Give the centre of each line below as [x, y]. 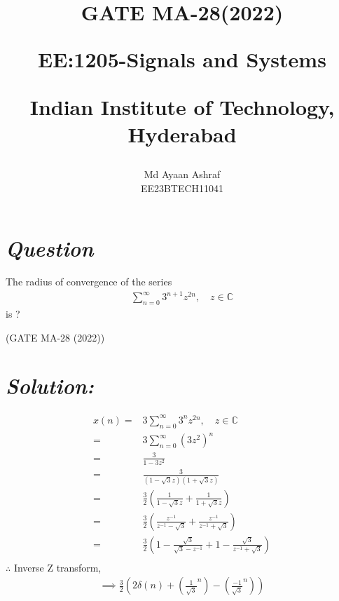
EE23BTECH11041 [182, 188]
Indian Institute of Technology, [182, 106]
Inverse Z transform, [57, 567]
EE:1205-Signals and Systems [182, 59]
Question [50, 248]
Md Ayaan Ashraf [182, 174]
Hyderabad [182, 134]
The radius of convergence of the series [89, 282]
